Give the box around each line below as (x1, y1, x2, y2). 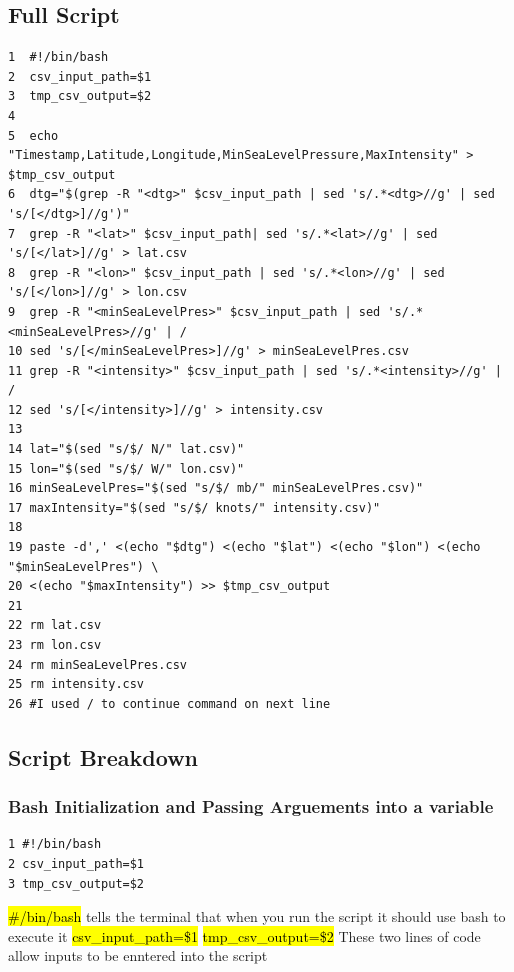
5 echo (8, 128, 59, 143)
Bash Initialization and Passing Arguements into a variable (8, 794, 494, 819)
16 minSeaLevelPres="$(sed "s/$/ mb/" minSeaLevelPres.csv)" (8, 481, 424, 496)
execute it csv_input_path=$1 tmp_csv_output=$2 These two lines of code (8, 925, 481, 946)
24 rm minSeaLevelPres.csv (8, 657, 187, 672)
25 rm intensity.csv (8, 677, 145, 692)
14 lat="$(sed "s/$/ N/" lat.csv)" (8, 442, 245, 457)
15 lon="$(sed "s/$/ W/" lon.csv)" (8, 461, 245, 476)
